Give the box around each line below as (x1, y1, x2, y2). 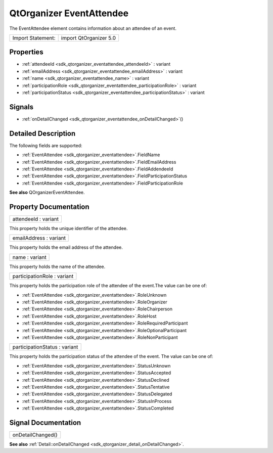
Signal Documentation (9, 418, 81, 427)
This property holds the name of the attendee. (9, 263, 106, 269)
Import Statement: (12, 34, 56, 41)
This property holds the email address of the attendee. (9, 244, 123, 250)
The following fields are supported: (9, 142, 83, 149)
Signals (9, 103, 34, 111)
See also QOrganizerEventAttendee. (9, 190, 85, 196)
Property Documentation (9, 202, 89, 211)
